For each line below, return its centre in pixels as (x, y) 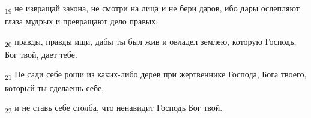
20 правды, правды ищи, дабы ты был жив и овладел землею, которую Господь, (151, 42)
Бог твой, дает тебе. (41, 54)
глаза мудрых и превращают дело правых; (82, 21)
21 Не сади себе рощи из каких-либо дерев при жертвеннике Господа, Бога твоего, (156, 75)
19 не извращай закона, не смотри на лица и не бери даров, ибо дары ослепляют (152, 9)
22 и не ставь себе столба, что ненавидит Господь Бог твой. (114, 108)
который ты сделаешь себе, (55, 87)
